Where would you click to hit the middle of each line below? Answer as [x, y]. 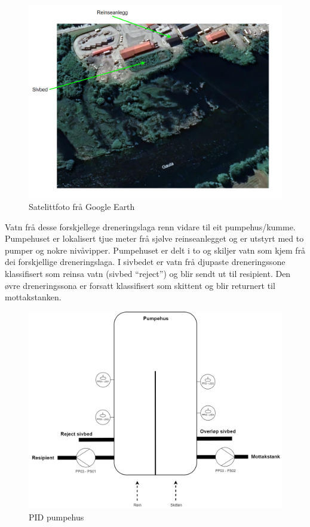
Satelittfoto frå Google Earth [82, 206]
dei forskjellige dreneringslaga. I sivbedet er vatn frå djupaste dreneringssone [145, 262]
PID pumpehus [56, 517]
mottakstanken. [33, 297]
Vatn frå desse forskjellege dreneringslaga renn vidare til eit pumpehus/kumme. [150, 226]
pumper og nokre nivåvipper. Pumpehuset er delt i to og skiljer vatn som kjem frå [155, 250]
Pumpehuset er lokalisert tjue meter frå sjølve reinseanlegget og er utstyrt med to [154, 238]
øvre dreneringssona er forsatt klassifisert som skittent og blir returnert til [140, 285]
